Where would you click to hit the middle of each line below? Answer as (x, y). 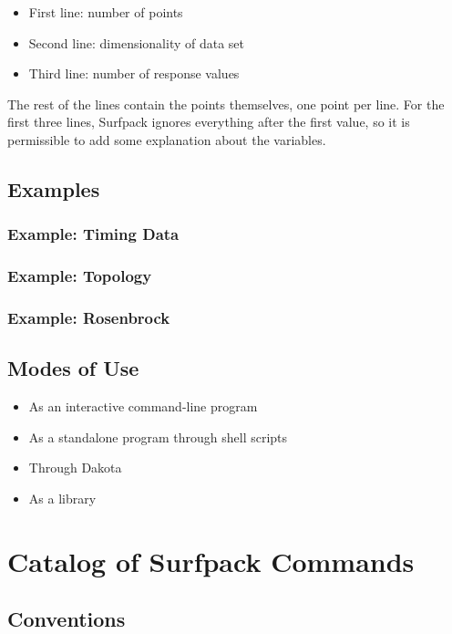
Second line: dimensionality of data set (137, 42)
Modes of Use (73, 368)
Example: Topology (80, 276)
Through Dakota (75, 468)
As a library (62, 498)
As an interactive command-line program (143, 406)
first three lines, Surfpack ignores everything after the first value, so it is (209, 122)
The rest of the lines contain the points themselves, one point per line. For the (226, 104)
